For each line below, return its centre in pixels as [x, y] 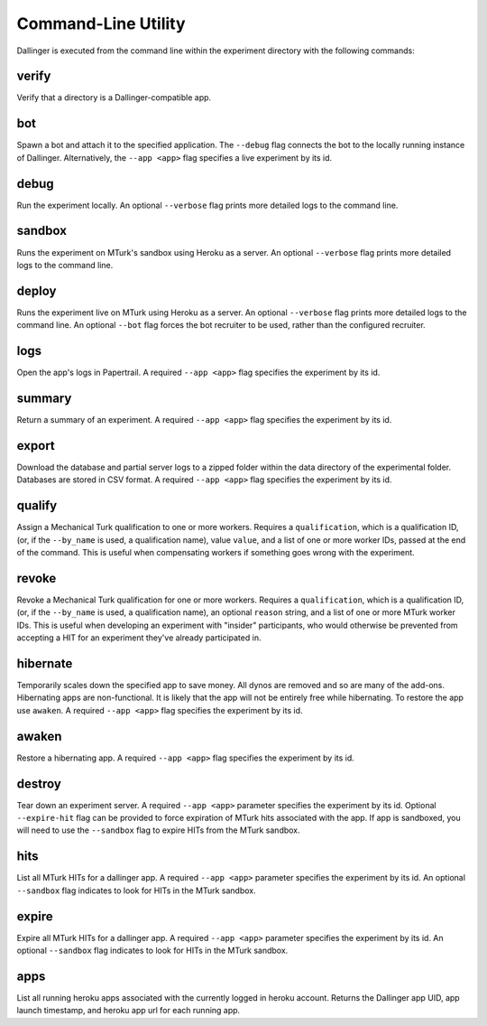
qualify [37, 506]
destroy [39, 783]
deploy [37, 290]
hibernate [45, 663]
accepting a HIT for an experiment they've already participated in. [139, 638]
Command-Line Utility [101, 23]
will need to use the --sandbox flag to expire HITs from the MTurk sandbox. [159, 830]
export [36, 446]
